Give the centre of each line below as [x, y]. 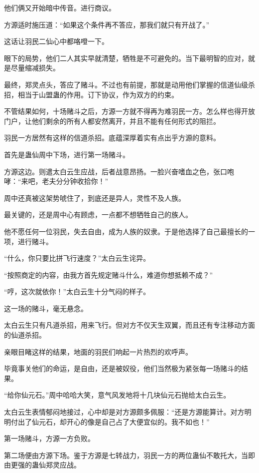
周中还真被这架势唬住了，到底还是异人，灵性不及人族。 [95, 198]
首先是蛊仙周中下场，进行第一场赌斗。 [67, 154]
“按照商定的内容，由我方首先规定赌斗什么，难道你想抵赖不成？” [109, 274]
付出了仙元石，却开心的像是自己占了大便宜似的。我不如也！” [110, 421]
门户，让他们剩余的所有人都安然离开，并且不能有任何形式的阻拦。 [112, 121]
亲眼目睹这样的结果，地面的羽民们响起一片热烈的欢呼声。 [98, 351]
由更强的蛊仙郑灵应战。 [42, 465]
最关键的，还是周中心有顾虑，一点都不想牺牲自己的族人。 [98, 215]
